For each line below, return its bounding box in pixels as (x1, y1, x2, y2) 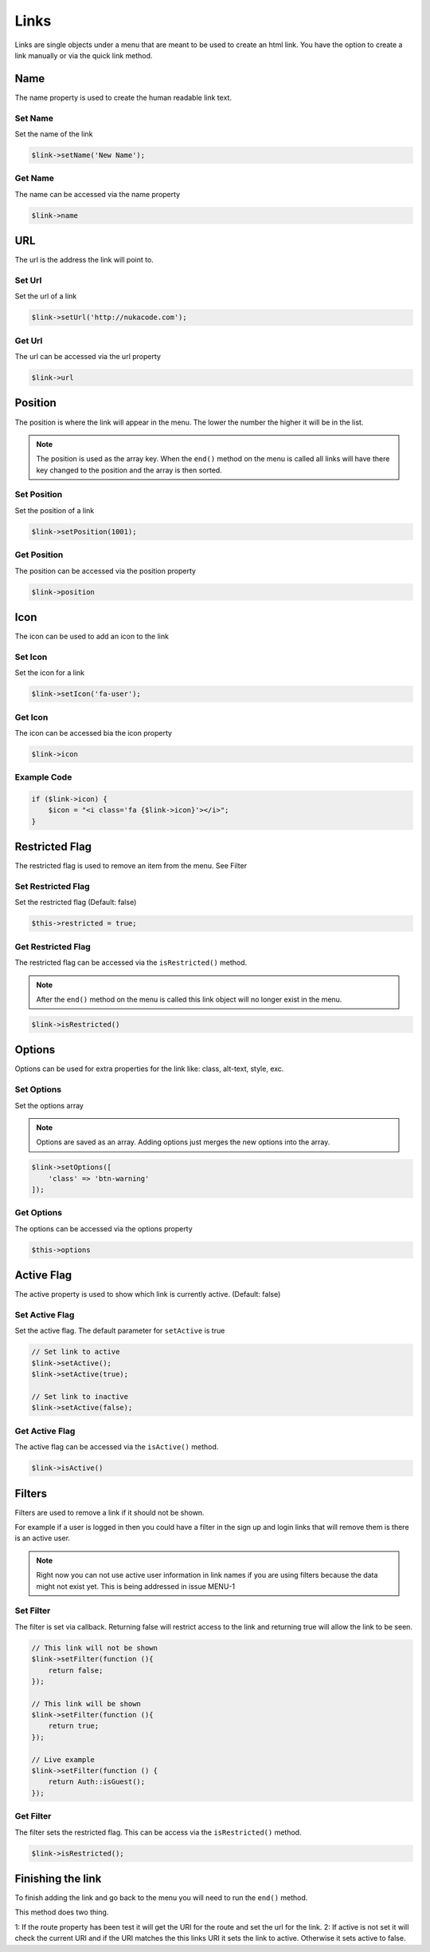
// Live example (31, 1755, 96, 1764)
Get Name (14, 172, 55, 184)
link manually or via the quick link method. (14, 50, 153, 60)
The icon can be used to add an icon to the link (14, 631, 169, 642)
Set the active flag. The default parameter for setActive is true (14, 1326, 225, 1336)
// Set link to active (31, 1347, 120, 1357)
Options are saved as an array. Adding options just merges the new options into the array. (36, 1137, 330, 1147)
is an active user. (14, 1533, 71, 1543)
